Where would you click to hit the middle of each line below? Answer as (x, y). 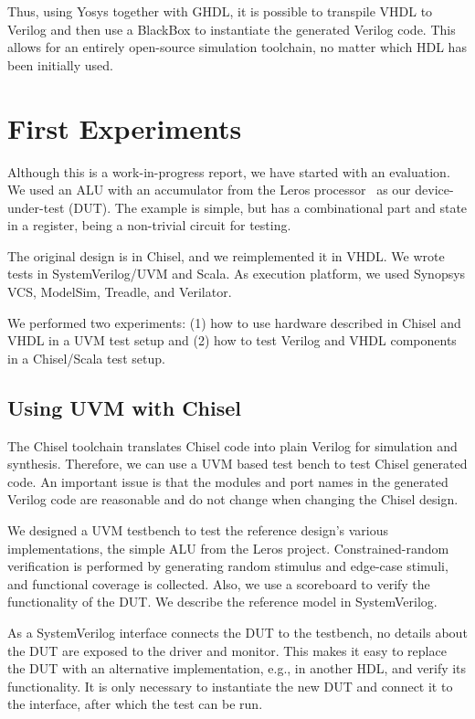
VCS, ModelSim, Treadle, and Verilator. (120, 292)
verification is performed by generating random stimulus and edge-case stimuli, (228, 566)
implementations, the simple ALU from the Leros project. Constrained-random (228, 548)
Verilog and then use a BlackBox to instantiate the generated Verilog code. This (232, 29)
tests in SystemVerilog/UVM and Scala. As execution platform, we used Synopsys (237, 274)
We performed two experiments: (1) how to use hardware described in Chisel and (234, 322)
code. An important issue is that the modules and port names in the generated (228, 481)
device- (434, 190)
